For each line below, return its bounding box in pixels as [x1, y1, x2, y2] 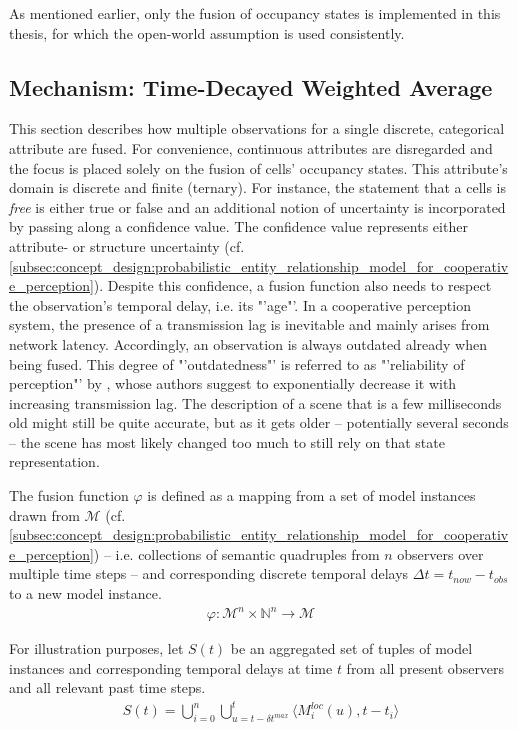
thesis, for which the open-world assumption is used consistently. [9, 22, 405, 43]
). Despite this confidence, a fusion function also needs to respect [93, 275, 492, 296]
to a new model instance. [9, 583, 162, 604]
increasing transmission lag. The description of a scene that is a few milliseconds [9, 392, 502, 413]
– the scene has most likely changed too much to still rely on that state [9, 431, 445, 452]
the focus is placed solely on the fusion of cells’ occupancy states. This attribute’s [9, 157, 508, 178]
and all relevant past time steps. [9, 677, 206, 698]
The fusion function [9, 485, 129, 506]
